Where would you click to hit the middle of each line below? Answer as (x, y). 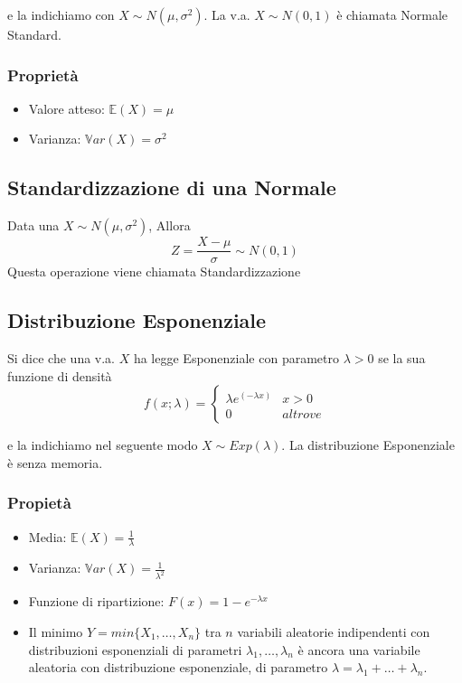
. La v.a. (227, 14)
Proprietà (43, 75)
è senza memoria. (55, 462)
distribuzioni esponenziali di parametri (135, 649)
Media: (47, 536)
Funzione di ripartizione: (96, 601)
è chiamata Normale (392, 14)
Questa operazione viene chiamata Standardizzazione (154, 271)
